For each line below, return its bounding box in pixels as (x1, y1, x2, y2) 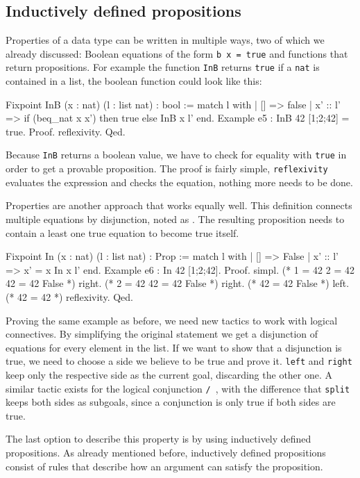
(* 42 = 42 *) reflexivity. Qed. (6, 289, 133, 304)
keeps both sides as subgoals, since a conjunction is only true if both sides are (6, 395, 336, 409)
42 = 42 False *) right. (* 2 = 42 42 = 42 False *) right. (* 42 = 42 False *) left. (6, 276, 350, 290)
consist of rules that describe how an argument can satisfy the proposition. (6, 459, 323, 473)
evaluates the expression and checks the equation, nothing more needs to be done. (6, 174, 353, 189)
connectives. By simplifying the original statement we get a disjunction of (6, 327, 318, 341)
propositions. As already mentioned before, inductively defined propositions (6, 445, 326, 460)
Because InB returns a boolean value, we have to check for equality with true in (6, 147, 347, 162)
